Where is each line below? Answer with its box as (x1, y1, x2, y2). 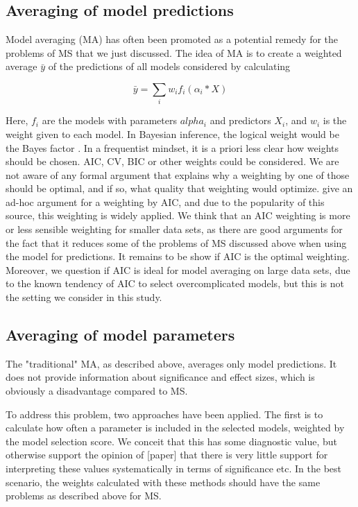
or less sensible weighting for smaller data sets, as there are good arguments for (6, 222, 343, 237)
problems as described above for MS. (6, 488, 162, 503)
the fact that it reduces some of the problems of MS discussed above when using (6, 235, 347, 250)
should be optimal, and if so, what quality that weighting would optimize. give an (6, 181, 353, 196)
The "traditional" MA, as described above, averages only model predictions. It (6, 356, 337, 370)
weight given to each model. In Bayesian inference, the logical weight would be (6, 126, 339, 141)
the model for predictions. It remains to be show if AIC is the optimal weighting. (6, 249, 350, 264)
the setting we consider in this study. (6, 290, 162, 304)
